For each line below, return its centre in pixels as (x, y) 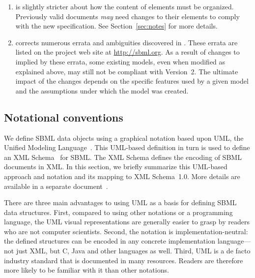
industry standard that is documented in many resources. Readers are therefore (124, 260)
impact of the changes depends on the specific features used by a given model (132, 81)
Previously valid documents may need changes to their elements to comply (127, 16)
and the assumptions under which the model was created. (102, 90)
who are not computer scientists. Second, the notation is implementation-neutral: (126, 231)
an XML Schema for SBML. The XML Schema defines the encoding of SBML (123, 157)
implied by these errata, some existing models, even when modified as (120, 61)
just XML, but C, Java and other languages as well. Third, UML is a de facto (133, 251)
